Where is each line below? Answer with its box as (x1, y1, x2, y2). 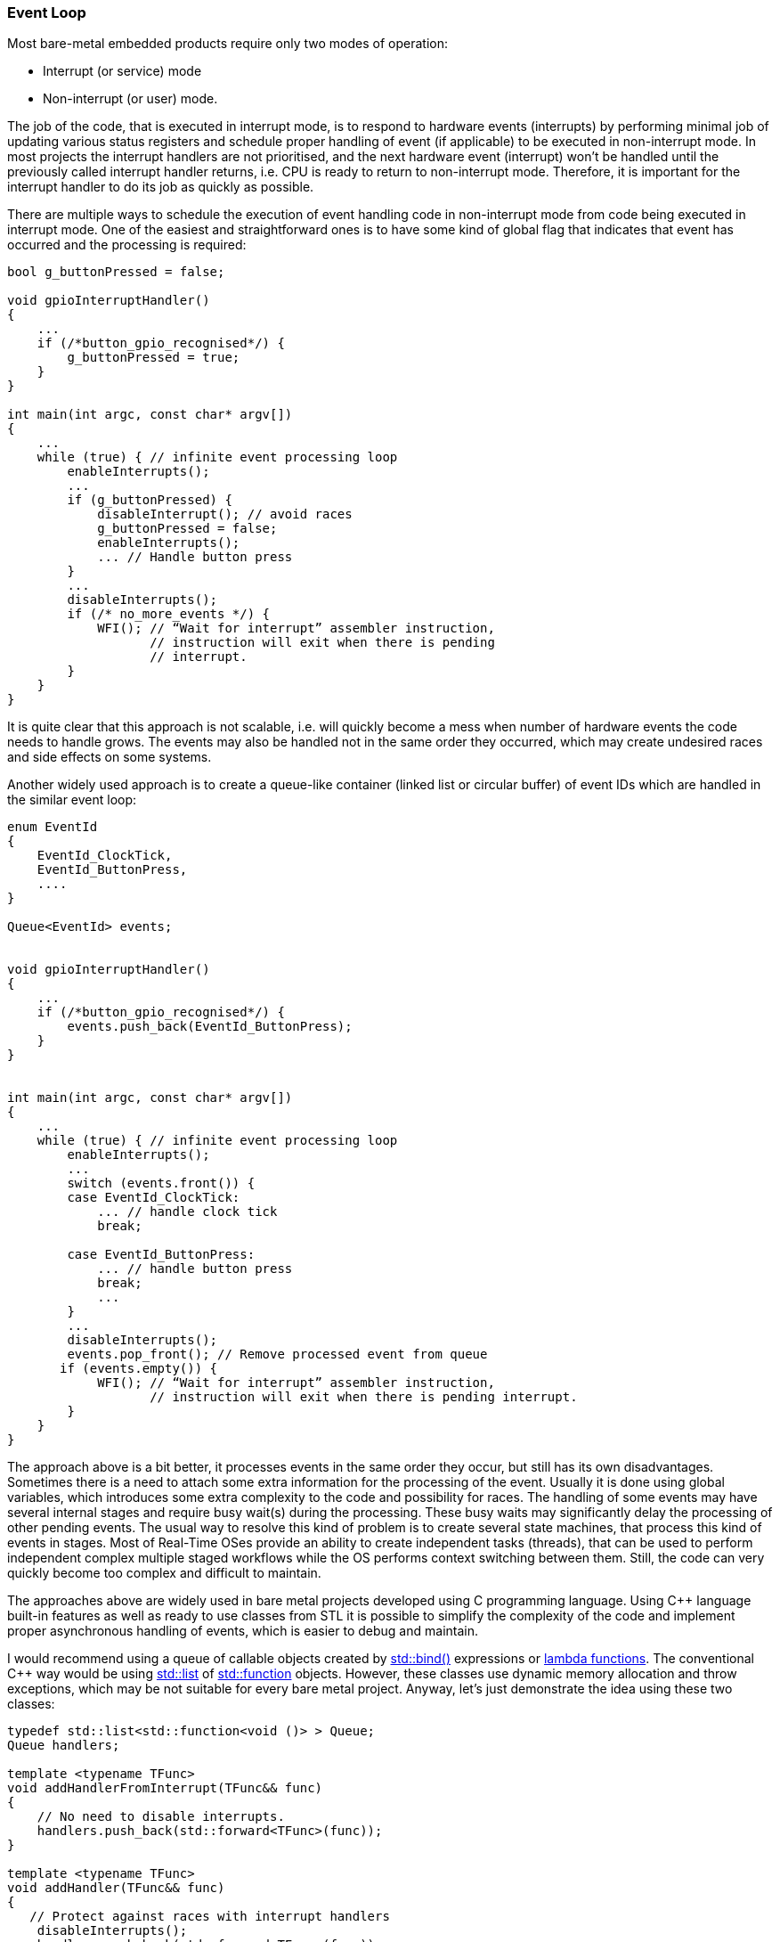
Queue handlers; (7, 1738, 120, 1753)
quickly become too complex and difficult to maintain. (7, 1565, 321, 1581)
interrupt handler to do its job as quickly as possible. (7, 179, 314, 195)
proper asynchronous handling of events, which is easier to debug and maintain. (7, 1623, 478, 1639)
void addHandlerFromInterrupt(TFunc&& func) (7, 1781, 323, 1796)
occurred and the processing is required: (7, 237, 247, 253)
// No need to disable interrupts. (37, 1809, 285, 1824)
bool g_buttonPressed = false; (7, 265, 225, 280)
